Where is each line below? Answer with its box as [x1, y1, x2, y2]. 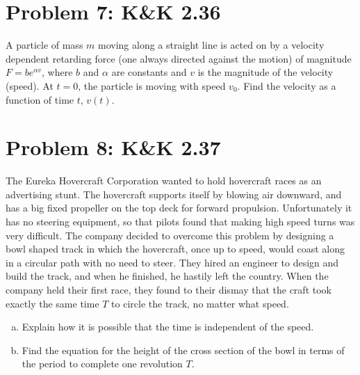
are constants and [111, 65, 187, 79]
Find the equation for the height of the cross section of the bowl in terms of [22, 342, 345, 357]
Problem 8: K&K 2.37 [6, 133, 221, 161]
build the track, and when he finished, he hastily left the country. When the [6, 269, 329, 283]
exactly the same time [6, 296, 99, 310]
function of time [6, 92, 74, 106]
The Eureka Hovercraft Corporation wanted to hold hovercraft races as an [6, 173, 322, 188]
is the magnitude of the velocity [197, 65, 334, 79]
